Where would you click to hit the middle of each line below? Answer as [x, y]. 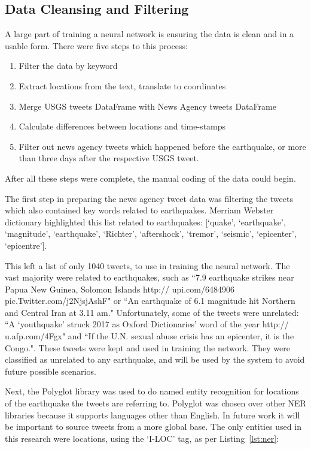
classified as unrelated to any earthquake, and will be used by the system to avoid [155, 359]
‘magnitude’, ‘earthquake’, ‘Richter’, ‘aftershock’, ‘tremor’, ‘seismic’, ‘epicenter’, [151, 233]
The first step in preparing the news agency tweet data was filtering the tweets [149, 198]
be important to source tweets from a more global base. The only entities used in [153, 427]
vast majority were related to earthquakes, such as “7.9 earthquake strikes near [150, 277]
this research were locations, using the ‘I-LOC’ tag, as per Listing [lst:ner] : [142, 438]
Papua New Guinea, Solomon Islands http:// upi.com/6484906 [120, 289]
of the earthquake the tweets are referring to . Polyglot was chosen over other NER [155, 403]
